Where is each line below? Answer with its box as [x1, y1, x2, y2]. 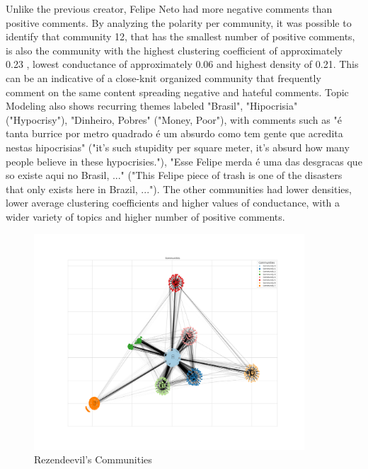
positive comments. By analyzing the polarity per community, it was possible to [6, 15, 352, 30]
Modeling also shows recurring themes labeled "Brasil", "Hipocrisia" [6, 98, 298, 113]
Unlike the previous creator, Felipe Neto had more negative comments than [6, 1, 333, 16]
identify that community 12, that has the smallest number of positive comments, [6, 29, 355, 44]
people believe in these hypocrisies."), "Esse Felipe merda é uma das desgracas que [6, 154, 362, 168]
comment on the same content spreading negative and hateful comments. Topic [6, 84, 349, 99]
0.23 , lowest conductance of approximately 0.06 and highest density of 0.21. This [6, 57, 359, 71]
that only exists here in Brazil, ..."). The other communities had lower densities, [6, 181, 352, 196]
